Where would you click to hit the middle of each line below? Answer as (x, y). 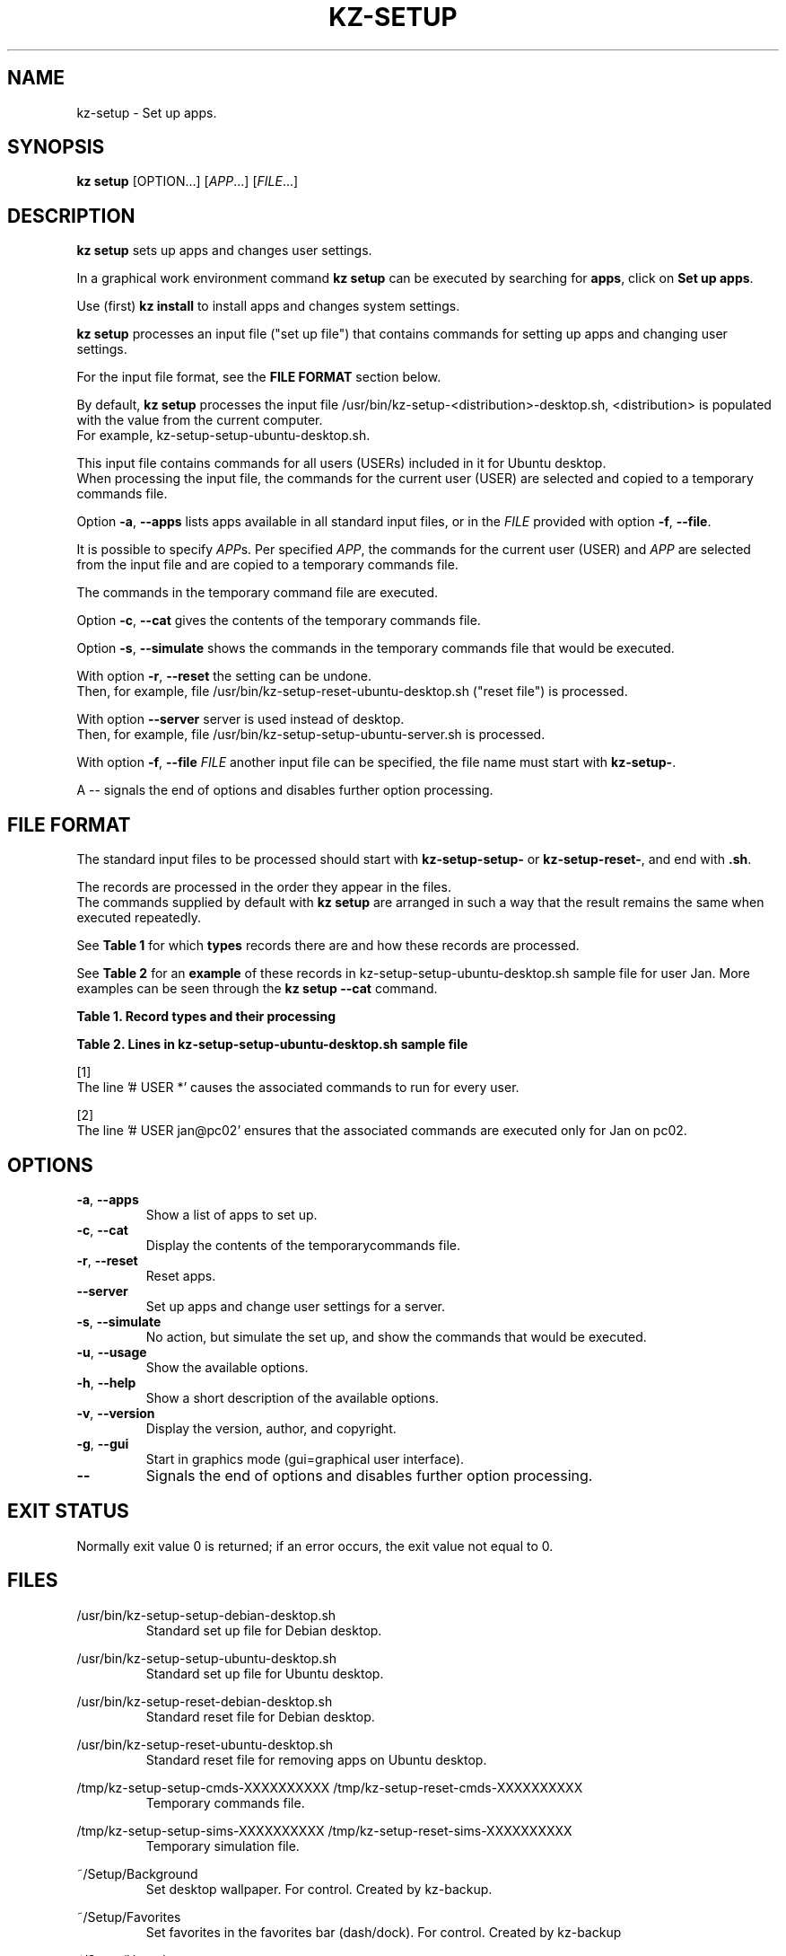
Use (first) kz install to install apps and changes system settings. (268, 306)
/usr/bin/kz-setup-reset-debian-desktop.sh (205, 1701)
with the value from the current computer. (200, 420)
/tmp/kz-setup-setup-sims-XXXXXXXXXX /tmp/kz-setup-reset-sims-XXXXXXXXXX (324, 1830)
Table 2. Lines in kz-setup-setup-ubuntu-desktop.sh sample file (272, 1044)
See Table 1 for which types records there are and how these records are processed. (328, 946)
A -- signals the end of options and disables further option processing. (285, 790)
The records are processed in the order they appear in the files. (264, 887)
